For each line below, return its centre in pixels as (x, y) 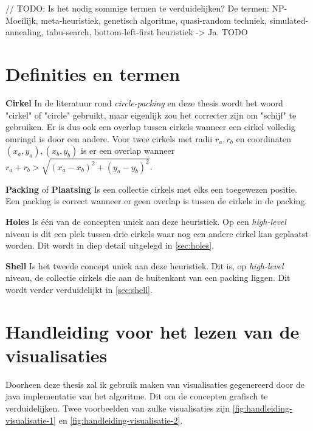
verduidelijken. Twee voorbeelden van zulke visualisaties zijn (118, 408)
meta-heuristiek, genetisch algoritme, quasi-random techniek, (154, 20)
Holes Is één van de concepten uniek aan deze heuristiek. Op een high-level (146, 222)
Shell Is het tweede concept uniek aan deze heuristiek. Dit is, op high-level (145, 265)
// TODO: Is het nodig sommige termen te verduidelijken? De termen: (137, 8)
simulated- (289, 20)
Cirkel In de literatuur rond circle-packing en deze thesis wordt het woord (144, 102)
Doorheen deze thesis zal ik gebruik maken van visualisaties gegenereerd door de (155, 384)
